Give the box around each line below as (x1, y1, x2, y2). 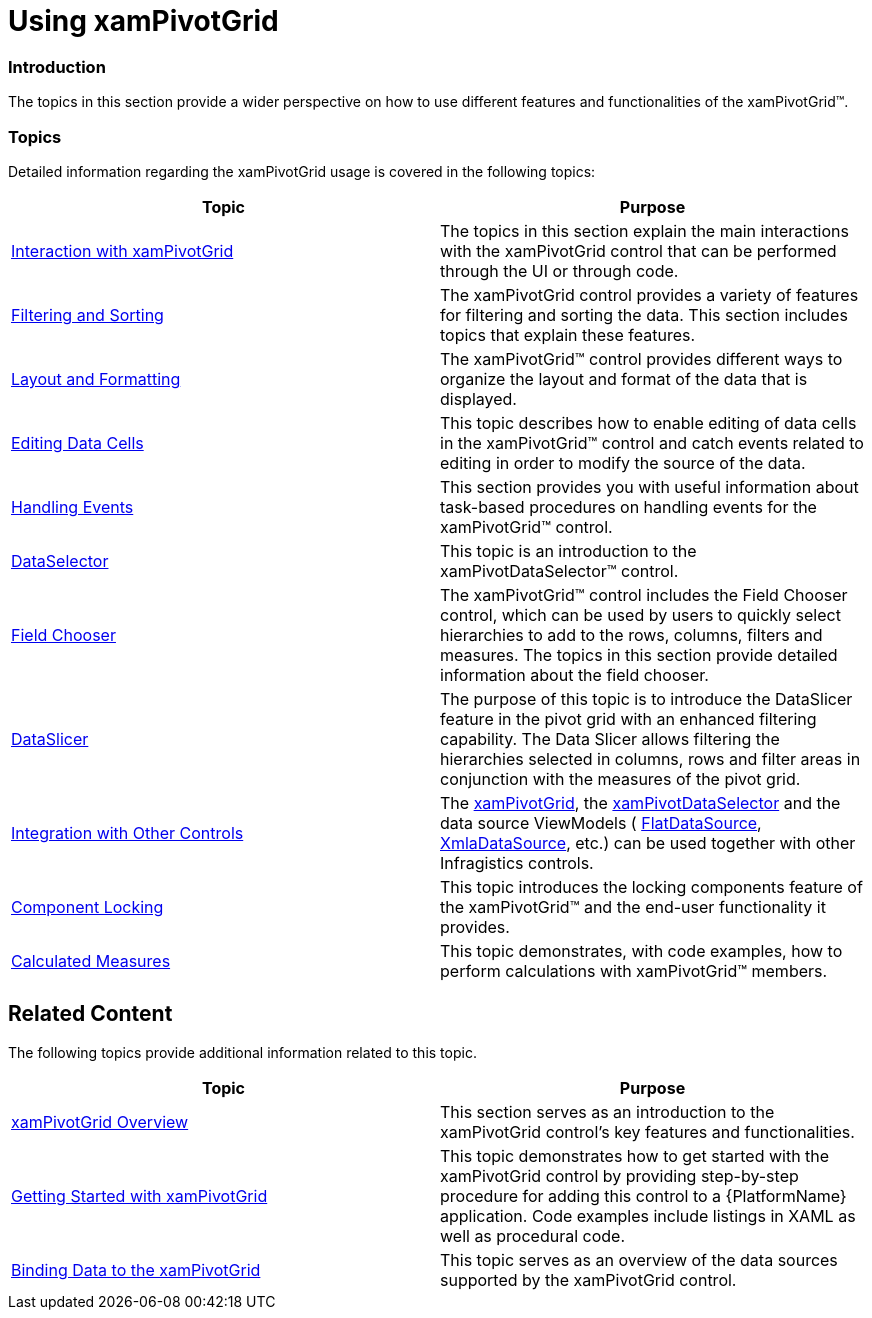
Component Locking (11, 896, 164, 917)
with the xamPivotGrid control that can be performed (440, 240, 837, 261)
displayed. (440, 388, 517, 409)
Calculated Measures (11, 950, 171, 971)
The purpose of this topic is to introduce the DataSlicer (440, 688, 853, 709)
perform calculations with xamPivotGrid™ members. (440, 960, 828, 981)
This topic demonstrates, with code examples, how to (440, 940, 843, 961)
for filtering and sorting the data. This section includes (440, 304, 848, 325)
